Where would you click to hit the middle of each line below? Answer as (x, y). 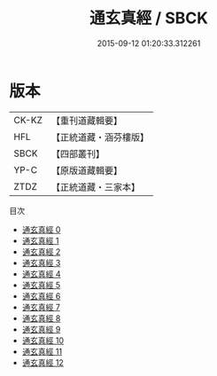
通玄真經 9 (41, 329)
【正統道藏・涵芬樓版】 (100, 137)
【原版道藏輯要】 (86, 170)
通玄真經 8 (41, 318)
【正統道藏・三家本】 (95, 187)
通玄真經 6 (41, 296)
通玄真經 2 (41, 251)
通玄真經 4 (41, 274)
